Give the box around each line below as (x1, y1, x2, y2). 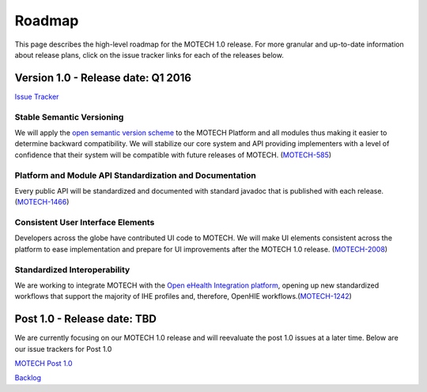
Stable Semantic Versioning (14, 111, 124, 122)
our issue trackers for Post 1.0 (14, 344, 112, 353)
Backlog (14, 373, 42, 383)
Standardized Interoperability (14, 264, 130, 275)
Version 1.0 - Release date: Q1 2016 (14, 71, 191, 85)
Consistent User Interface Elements (14, 217, 155, 228)
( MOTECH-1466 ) (14, 198, 70, 207)
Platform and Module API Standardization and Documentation (14, 170, 257, 181)
